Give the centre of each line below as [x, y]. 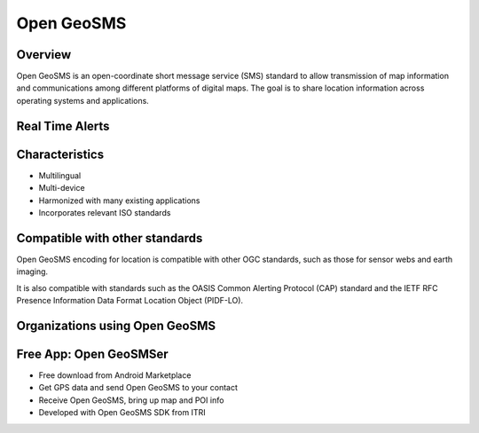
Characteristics [60, 154]
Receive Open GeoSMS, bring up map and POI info [131, 400]
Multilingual [60, 175]
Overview [44, 55]
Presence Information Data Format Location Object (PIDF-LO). [130, 301]
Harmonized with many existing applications [119, 201]
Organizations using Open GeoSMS [116, 325]
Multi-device [62, 188]
